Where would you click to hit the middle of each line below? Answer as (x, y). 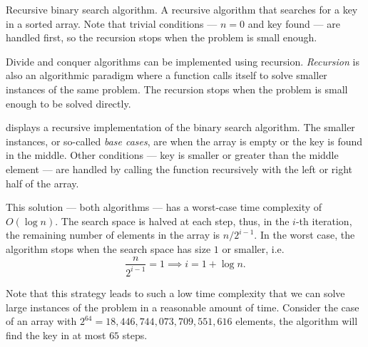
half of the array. (42, 183)
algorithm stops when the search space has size (108, 248)
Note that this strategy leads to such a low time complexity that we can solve (175, 292)
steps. (135, 335)
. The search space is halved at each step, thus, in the (172, 221)
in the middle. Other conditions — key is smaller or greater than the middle (172, 155)
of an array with (41, 321)
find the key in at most (56, 335)
